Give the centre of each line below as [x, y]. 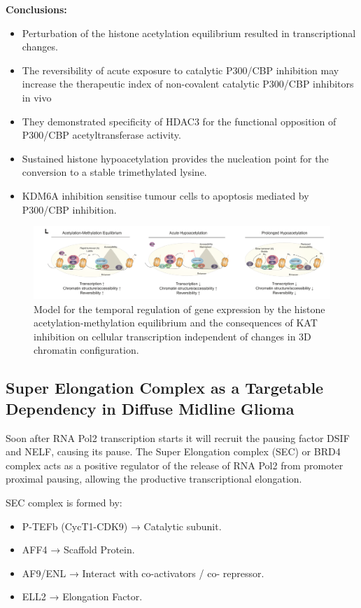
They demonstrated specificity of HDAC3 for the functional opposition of [179, 121]
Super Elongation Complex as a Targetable [165, 388]
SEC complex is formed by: [64, 502]
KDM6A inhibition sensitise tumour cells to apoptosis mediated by [165, 195]
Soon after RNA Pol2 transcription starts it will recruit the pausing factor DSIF [178, 437]
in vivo [37, 97]
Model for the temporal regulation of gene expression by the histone [179, 309]
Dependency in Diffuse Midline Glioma [150, 408]
